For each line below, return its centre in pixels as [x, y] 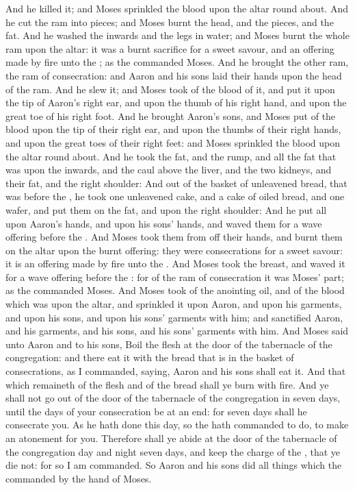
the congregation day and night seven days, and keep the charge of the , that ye [173, 451]
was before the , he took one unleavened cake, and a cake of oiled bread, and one [175, 196]
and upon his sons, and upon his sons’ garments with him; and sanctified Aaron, [174, 317]
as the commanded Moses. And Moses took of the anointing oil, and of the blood [175, 290]
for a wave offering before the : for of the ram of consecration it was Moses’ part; [175, 277]
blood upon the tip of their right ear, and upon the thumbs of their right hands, [173, 129]
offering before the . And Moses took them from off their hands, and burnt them [174, 237]
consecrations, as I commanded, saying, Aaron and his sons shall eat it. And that [176, 371]
